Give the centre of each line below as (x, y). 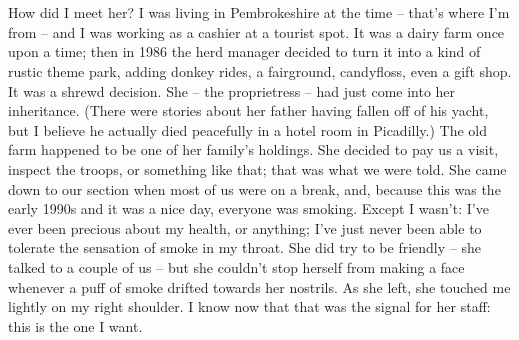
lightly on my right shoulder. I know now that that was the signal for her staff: (249, 306)
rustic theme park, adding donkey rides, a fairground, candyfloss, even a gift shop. (260, 70)
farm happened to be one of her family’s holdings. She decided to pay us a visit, (253, 149)
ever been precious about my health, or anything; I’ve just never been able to (245, 227)
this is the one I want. (75, 325)
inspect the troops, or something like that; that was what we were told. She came (257, 168)
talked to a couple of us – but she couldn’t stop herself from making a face (236, 266)
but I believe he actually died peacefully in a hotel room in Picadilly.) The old (247, 129)
